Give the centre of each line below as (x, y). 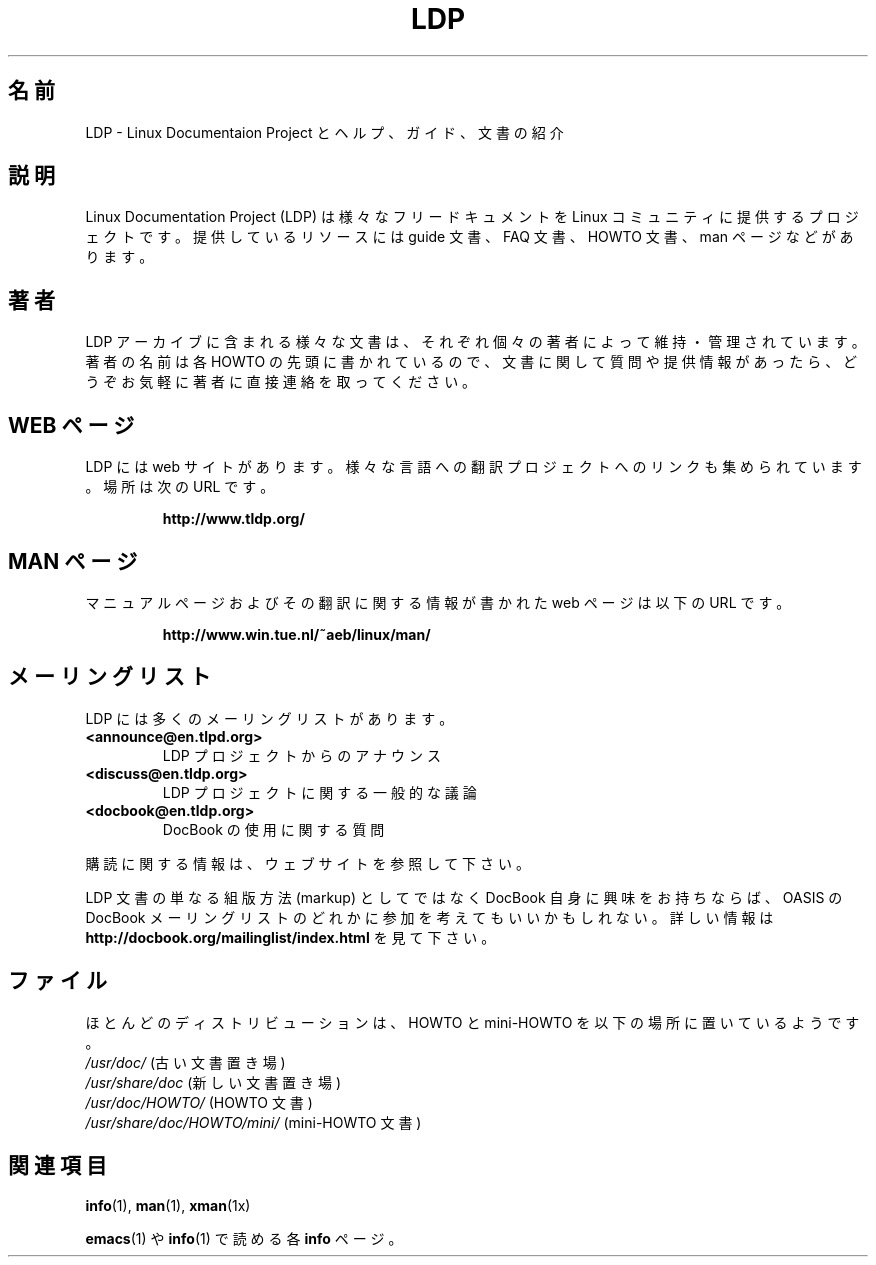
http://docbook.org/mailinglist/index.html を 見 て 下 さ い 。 (290, 937)
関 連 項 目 (57, 1166)
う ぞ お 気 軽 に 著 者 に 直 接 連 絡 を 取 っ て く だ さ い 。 (281, 382)
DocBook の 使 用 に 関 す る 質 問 (273, 829)
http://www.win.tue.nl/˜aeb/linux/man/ (296, 634)
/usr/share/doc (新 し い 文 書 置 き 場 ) (213, 1082)
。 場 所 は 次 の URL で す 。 (180, 487)
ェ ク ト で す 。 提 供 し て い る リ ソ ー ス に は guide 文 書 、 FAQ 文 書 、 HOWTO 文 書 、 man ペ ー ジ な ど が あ (469, 237)
